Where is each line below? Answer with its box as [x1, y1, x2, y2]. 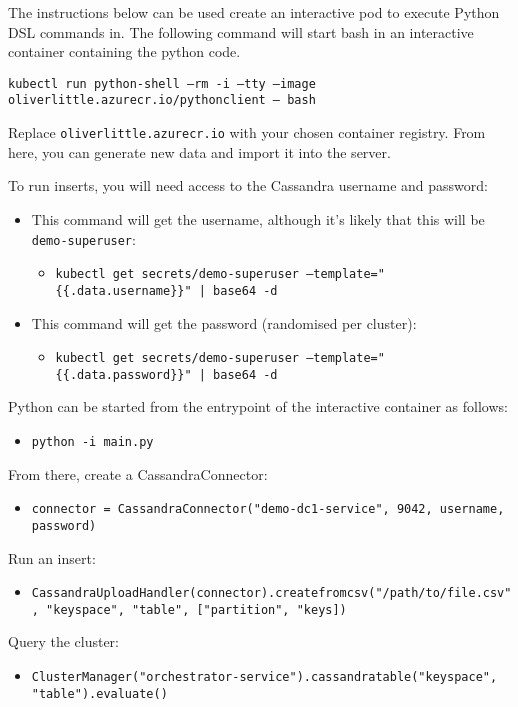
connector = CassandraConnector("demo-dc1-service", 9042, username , [31, 502, 505, 517]
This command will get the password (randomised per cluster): [31, 312, 417, 333]
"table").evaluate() [31, 686, 168, 701]
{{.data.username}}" [55, 283, 192, 298]
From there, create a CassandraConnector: [8, 463, 268, 484]
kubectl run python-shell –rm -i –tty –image [8, 76, 316, 91]
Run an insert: [8, 547, 96, 568]
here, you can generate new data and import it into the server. [8, 141, 391, 162]
